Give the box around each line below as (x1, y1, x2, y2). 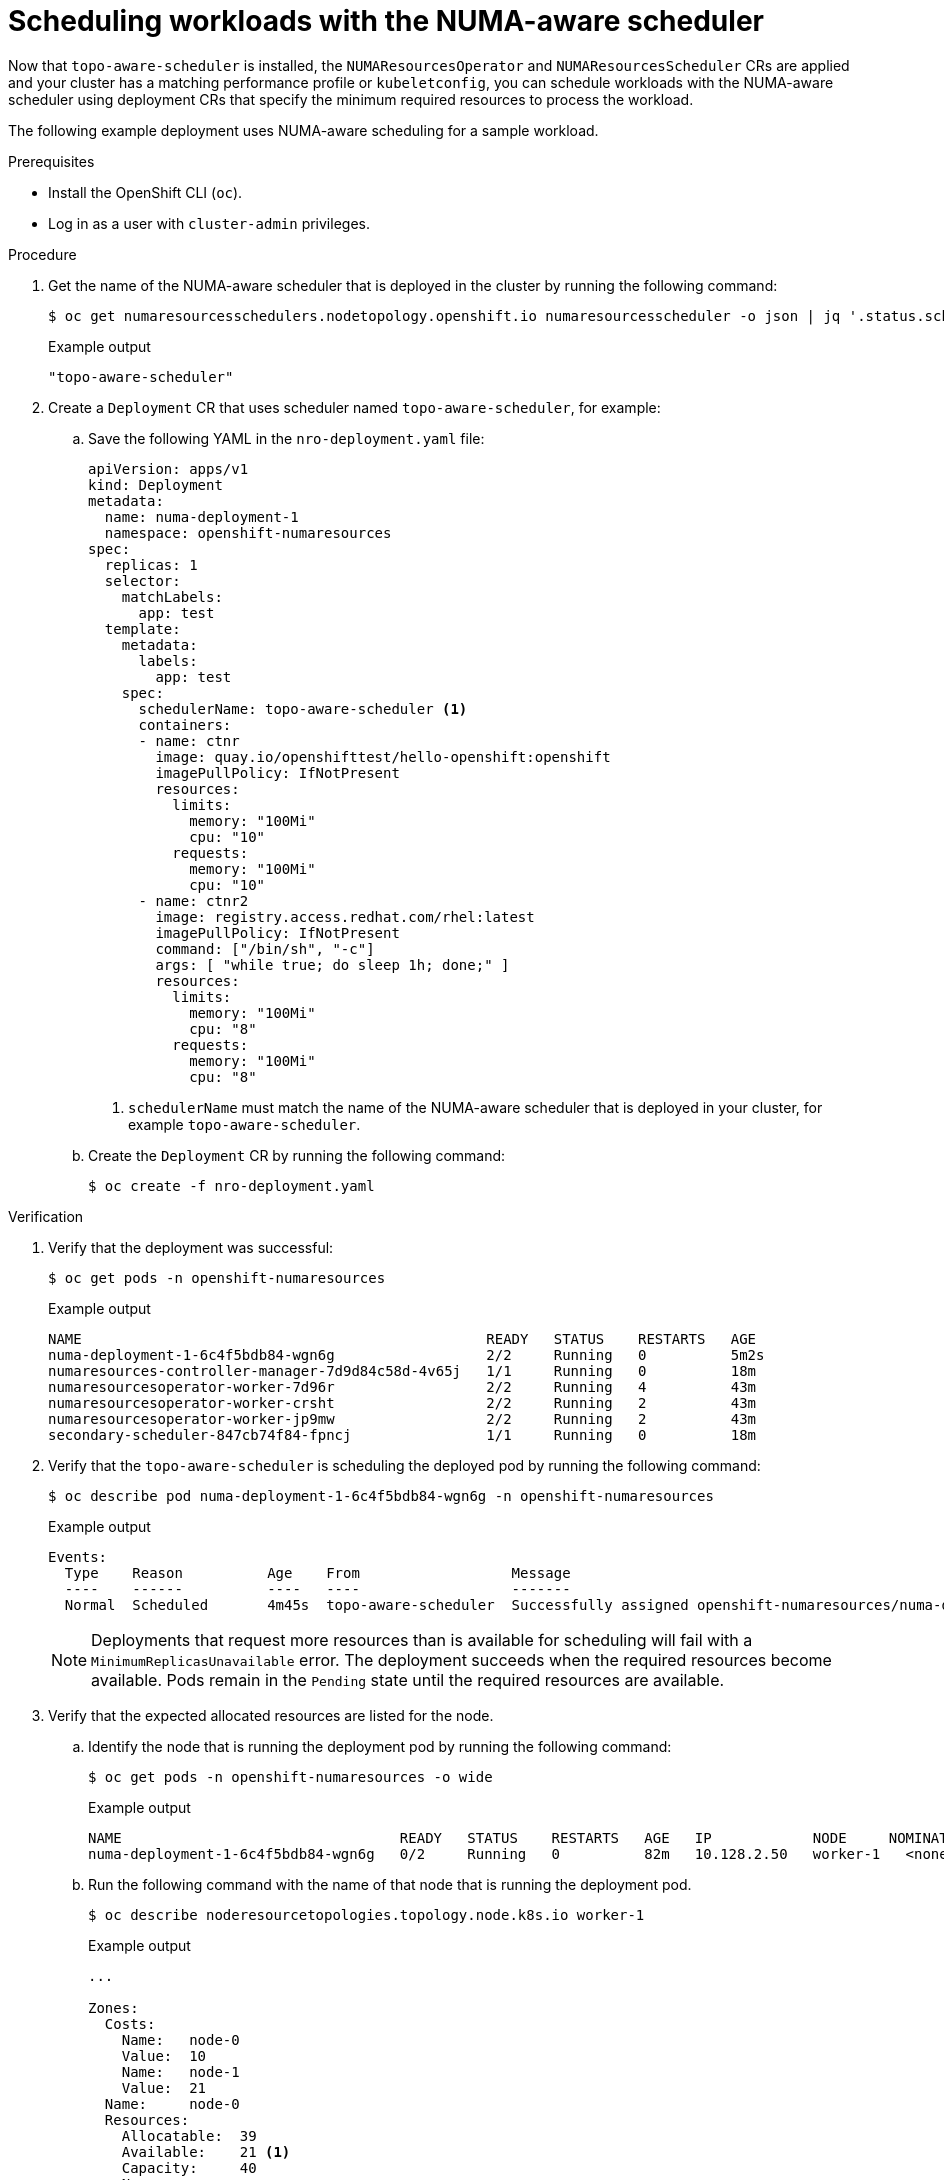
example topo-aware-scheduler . (128, 1115, 361, 1133)
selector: (104, 572, 181, 589)
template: (104, 620, 181, 637)
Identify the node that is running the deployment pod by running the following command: (88, 1737, 672, 1755)
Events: (48, 1548, 108, 1565)
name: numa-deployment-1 (104, 508, 299, 525)
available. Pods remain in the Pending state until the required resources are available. (91, 1669, 725, 1690)
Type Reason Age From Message (64, 1564, 571, 1581)
